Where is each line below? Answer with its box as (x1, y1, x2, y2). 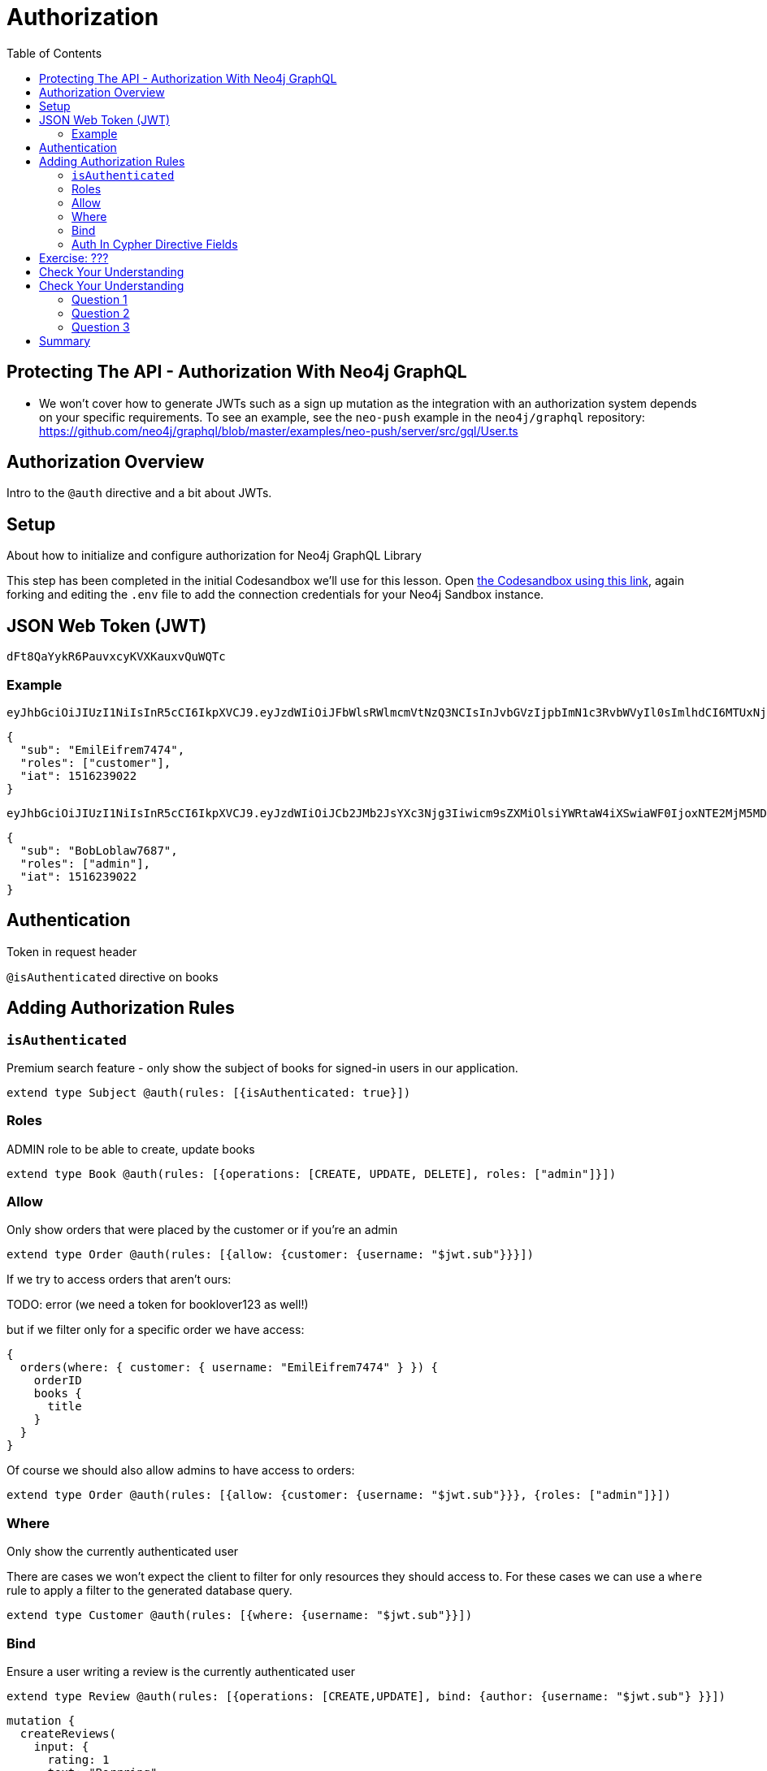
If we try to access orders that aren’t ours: (6, 1272, 232, 1287)
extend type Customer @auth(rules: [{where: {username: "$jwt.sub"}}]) (6, 1609, 473, 1622)
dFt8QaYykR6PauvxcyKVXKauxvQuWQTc (6, 650, 226, 664)
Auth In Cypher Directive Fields (71, 236, 238, 251)
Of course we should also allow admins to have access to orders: (6, 1463, 355, 1478)
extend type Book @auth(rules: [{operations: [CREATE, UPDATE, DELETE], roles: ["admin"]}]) (6, 1167, 617, 1180)
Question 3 (71, 319, 130, 334)
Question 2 (71, 305, 130, 320)
